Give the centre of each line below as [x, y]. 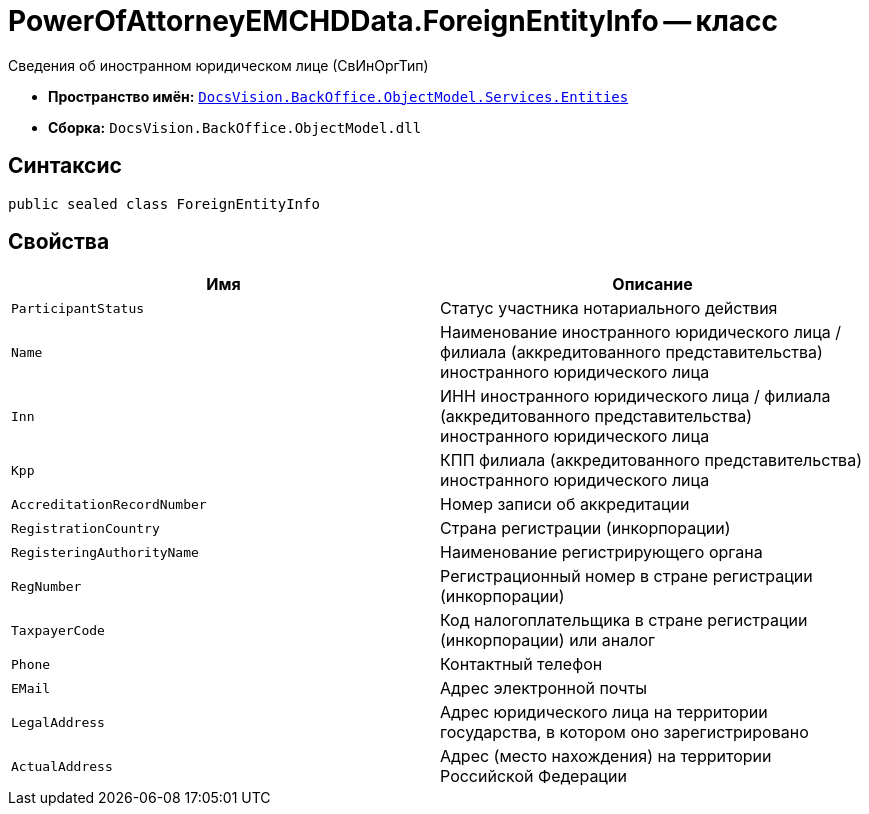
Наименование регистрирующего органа [601, 552]
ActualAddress [62, 766]
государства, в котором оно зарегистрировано [624, 732]
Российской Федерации [533, 776]
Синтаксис [65, 166]
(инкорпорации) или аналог [547, 640]
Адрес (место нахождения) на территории [606, 756]
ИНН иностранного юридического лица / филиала [635, 396]
